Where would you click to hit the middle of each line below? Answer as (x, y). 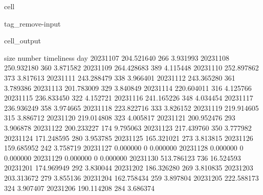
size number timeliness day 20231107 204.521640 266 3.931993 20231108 (117, 57)
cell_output (23, 41)
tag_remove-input (32, 23)
